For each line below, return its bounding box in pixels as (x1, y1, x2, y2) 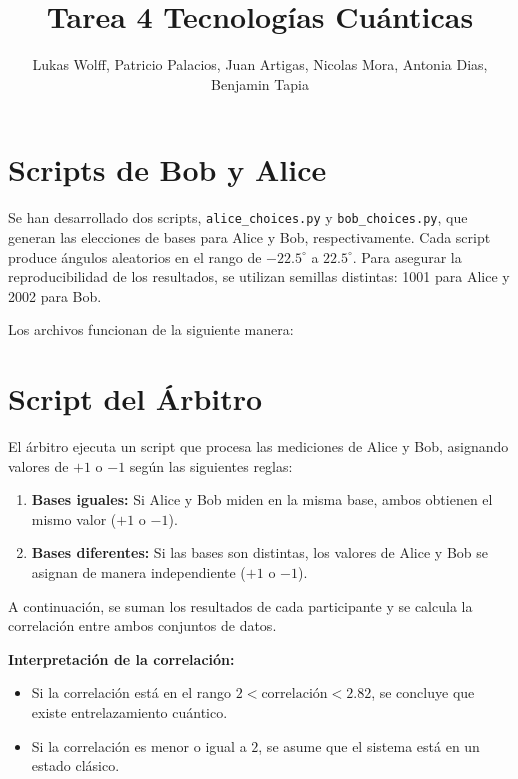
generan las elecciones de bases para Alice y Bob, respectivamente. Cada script (8, 226, 491, 247)
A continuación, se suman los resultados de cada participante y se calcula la (8, 595, 473, 616)
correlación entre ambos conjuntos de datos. (8, 615, 277, 636)
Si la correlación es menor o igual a (31, 735, 247, 756)
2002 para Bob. (8, 285, 102, 306)
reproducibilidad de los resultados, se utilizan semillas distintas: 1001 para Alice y (8, 266, 510, 287)
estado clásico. (31, 755, 120, 776)
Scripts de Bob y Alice (8, 149, 327, 190)
